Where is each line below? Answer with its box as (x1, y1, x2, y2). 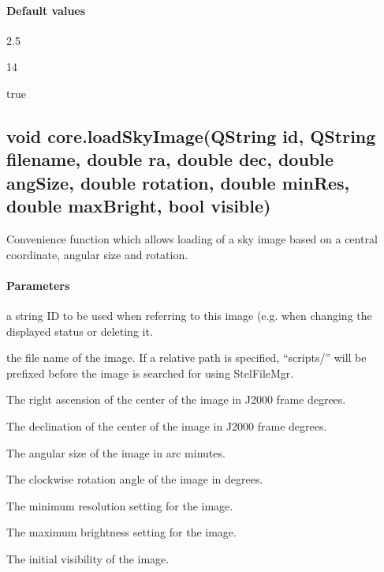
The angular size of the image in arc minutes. (6, 444, 226, 461)
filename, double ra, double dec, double (6, 147, 334, 171)
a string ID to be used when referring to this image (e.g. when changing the (6, 307, 372, 323)
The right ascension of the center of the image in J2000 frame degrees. (6, 391, 346, 408)
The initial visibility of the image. (6, 550, 170, 566)
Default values (6, 2, 86, 18)
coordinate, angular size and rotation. (6, 246, 188, 262)
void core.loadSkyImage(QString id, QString (6, 123, 376, 148)
